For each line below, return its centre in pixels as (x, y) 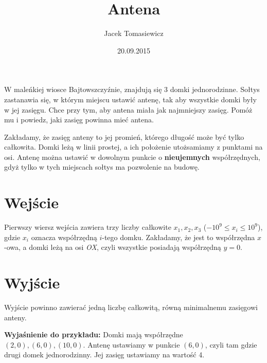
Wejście (31, 202)
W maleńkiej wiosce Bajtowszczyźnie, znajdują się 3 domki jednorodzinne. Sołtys (132, 89)
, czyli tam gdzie (231, 344)
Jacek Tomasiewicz (134, 33)
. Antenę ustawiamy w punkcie (131, 344)
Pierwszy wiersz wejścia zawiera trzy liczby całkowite (88, 227)
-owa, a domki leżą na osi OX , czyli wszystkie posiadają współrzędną (113, 247)
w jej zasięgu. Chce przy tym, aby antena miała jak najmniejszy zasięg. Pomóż (128, 109)
